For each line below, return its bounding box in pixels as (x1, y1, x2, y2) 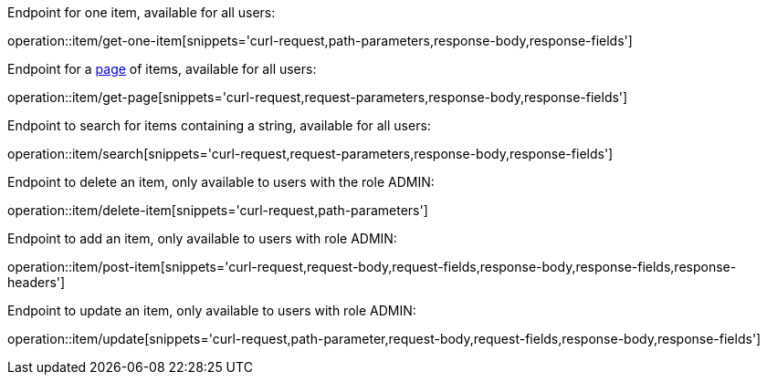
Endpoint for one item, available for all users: (7, 5, 276, 20)
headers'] (7, 274, 66, 290)
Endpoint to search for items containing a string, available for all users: (7, 118, 431, 133)
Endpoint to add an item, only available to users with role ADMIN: (7, 231, 397, 246)
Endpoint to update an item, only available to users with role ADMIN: (7, 303, 416, 318)
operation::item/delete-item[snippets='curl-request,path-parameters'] (7, 202, 428, 218)
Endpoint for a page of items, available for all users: (7, 61, 317, 77)
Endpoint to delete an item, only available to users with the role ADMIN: (7, 174, 435, 190)
